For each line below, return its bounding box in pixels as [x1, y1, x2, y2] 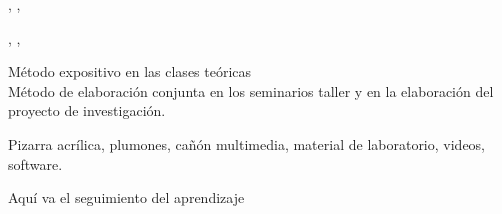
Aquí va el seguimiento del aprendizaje [8, 187, 245, 208]
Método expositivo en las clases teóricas [8, 61, 252, 82]
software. [8, 153, 63, 174]
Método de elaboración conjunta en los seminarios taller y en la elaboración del [8, 80, 494, 101]
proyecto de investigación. [8, 100, 166, 121]
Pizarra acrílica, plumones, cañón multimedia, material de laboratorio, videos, [8, 133, 486, 154]
